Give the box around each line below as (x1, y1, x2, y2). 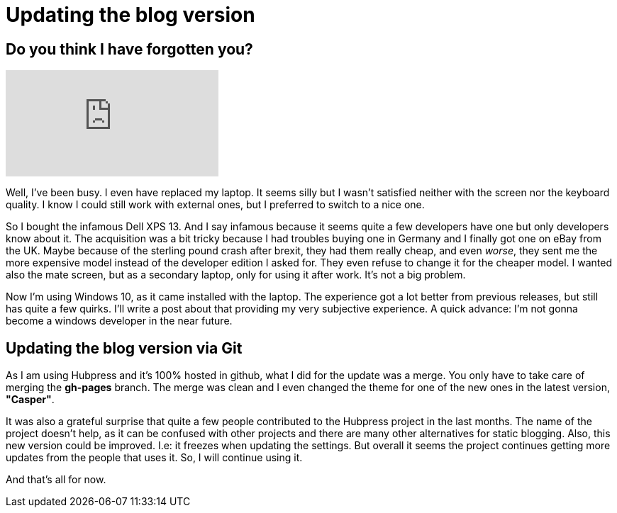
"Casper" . (6, 393, 55, 406)
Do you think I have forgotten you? (6, 40, 253, 58)
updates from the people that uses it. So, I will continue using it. (6, 451, 303, 464)
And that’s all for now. (6, 473, 106, 486)
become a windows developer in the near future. (6, 315, 233, 327)
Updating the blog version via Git (6, 339, 243, 357)
